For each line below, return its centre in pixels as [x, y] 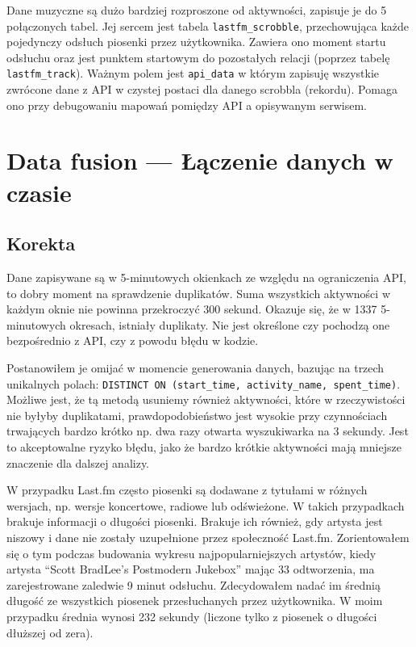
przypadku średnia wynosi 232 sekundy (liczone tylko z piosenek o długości [192, 616]
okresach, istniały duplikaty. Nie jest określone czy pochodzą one [230, 324]
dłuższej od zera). [50, 632]
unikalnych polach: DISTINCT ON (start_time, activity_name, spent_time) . [204, 383]
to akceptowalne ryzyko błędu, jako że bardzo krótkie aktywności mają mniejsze [204, 447]
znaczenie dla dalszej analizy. [78, 462]
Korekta [41, 244]
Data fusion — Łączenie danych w [200, 160]
